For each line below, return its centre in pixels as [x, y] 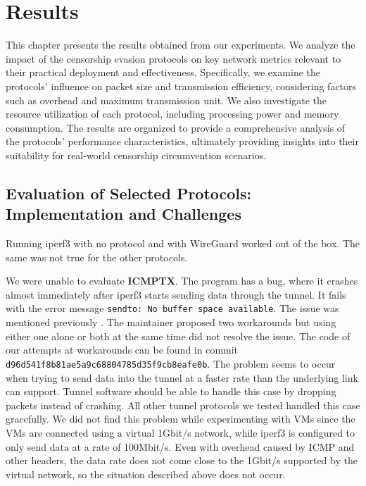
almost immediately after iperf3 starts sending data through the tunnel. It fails [176, 294]
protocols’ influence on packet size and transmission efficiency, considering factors [181, 86]
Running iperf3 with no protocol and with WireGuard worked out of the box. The [183, 243]
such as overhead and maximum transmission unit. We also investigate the [166, 100]
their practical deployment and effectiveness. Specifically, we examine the [163, 72]
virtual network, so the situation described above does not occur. [146, 474]
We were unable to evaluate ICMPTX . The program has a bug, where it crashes [182, 281]
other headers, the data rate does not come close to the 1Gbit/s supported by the [182, 460]
